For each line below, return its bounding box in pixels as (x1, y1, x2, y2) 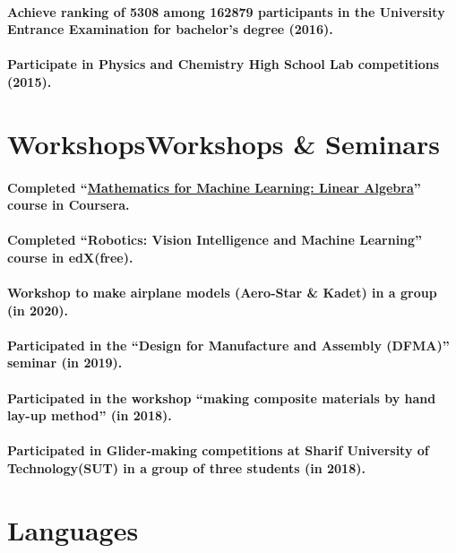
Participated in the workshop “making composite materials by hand (7, 388, 436, 407)
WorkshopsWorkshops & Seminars (7, 125, 440, 161)
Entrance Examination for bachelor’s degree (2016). (7, 20, 333, 39)
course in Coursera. (7, 195, 130, 214)
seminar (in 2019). (7, 353, 123, 372)
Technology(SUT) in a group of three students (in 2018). (7, 459, 366, 478)
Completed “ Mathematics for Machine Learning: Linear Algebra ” (7, 177, 421, 196)
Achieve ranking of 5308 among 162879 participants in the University (7, 2, 445, 21)
